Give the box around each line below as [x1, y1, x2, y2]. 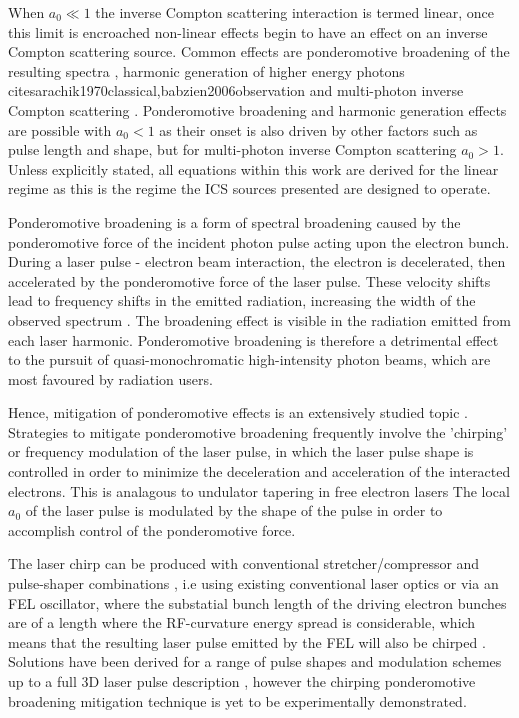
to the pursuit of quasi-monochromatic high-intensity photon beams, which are [8, 349, 491, 370]
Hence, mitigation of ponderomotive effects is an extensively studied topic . [8, 402, 468, 423]
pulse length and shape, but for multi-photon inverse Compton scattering [8, 139, 457, 160]
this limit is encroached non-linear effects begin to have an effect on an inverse [8, 21, 488, 42]
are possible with [8, 119, 112, 140]
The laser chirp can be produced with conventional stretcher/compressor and [8, 553, 480, 574]
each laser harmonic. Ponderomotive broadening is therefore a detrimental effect [8, 329, 499, 350]
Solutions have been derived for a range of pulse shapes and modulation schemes [8, 651, 502, 672]
